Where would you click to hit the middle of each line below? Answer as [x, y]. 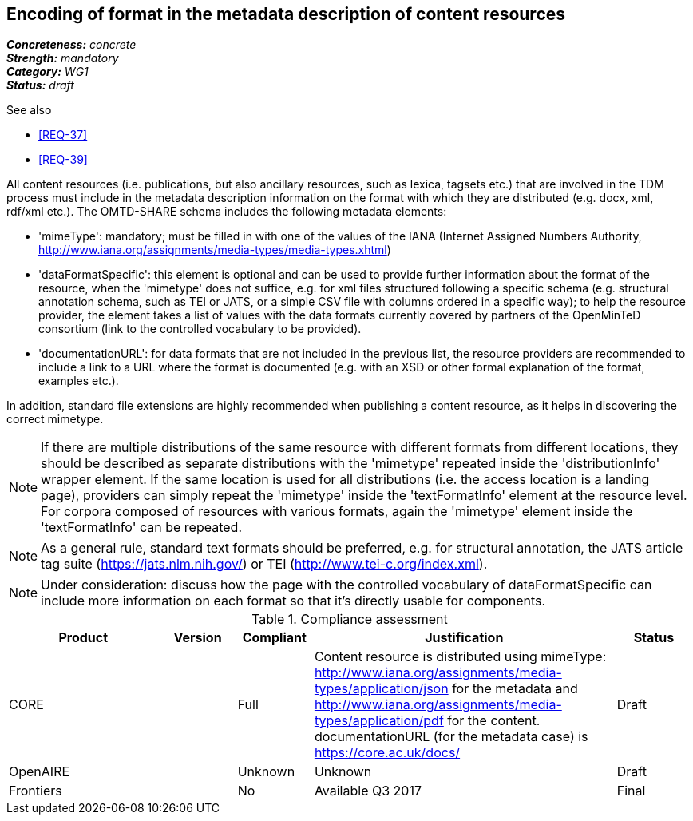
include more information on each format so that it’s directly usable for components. [293, 601]
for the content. [494, 721]
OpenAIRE [40, 772]
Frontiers [36, 791]
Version [198, 638]
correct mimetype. [55, 419]
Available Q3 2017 [368, 791]
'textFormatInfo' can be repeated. [141, 528]
